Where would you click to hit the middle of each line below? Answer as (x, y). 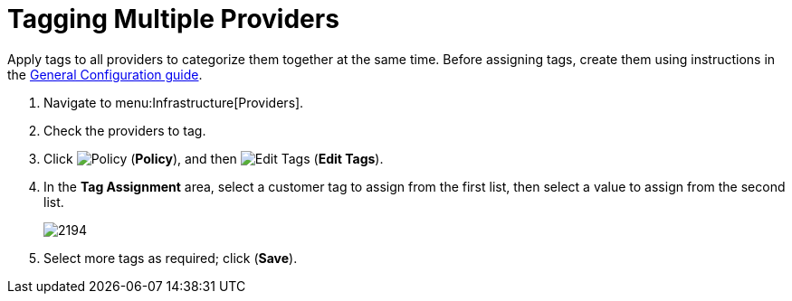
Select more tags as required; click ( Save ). (171, 258)
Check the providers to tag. (125, 130)
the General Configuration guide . (105, 74)
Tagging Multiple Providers (173, 19)
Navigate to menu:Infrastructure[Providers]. (174, 102)
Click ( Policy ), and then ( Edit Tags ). (214, 158)
